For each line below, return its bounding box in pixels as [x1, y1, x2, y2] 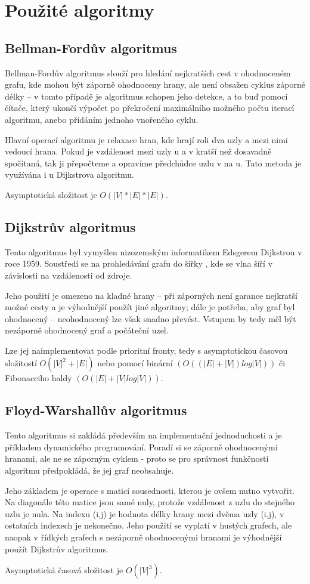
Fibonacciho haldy [5, 372, 72, 384]
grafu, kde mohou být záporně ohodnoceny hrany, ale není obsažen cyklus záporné [5, 78, 305, 91]
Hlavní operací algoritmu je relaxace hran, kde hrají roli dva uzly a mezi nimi [5, 133, 288, 146]
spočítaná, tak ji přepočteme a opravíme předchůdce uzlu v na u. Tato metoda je [5, 156, 302, 169]
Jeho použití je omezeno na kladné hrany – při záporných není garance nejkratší [5, 289, 297, 301]
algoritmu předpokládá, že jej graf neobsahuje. [5, 464, 174, 477]
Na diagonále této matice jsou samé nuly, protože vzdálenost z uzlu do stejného [5, 496, 295, 508]
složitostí [5, 357, 37, 369]
